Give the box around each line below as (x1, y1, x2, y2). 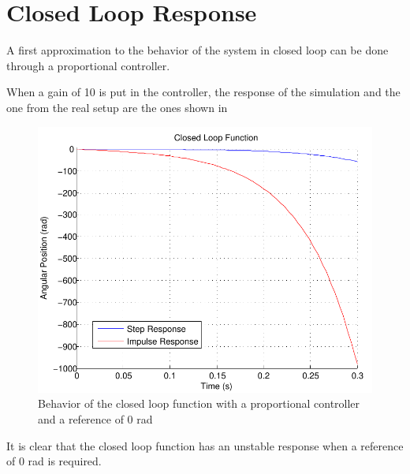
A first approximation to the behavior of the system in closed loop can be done (6, 42, 389, 58)
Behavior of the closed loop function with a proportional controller (38, 395, 360, 412)
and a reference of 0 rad (38, 410, 153, 427)
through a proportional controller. (6, 57, 170, 73)
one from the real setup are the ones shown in (6, 99, 228, 115)
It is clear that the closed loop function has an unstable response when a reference (6, 437, 404, 453)
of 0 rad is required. (6, 453, 102, 469)
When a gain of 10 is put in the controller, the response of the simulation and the (6, 84, 401, 100)
